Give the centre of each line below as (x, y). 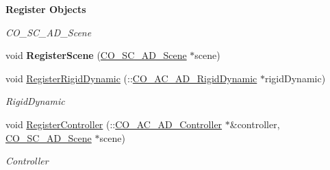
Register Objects (46, 9)
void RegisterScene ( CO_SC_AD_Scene (96, 55)
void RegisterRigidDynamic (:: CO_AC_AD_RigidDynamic (131, 78)
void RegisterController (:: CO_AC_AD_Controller (114, 124)
